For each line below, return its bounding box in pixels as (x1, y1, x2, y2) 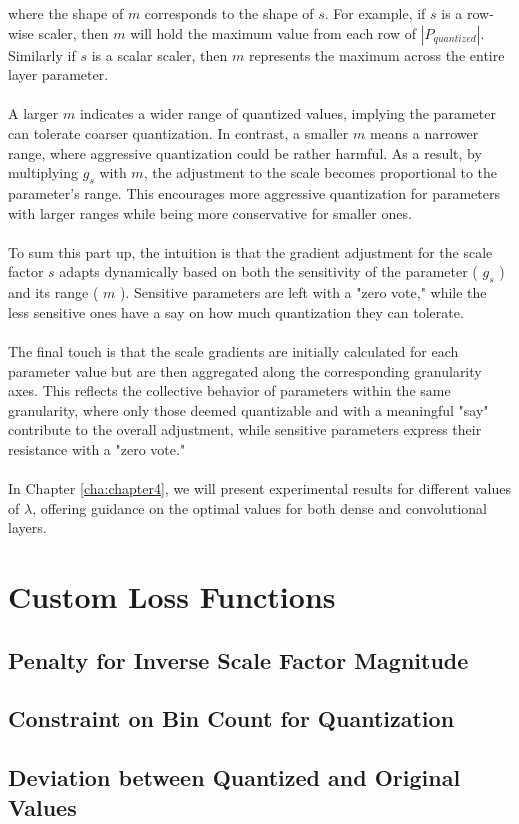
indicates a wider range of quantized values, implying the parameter (79, 103, 496, 124)
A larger (8, 103, 59, 124)
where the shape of (8, 3, 124, 23)
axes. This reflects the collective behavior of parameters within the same (8, 380, 451, 401)
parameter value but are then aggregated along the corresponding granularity (8, 360, 482, 381)
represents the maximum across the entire (248, 44, 505, 65)
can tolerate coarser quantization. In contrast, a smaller (8, 122, 349, 143)
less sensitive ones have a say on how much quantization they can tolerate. (8, 301, 464, 322)
